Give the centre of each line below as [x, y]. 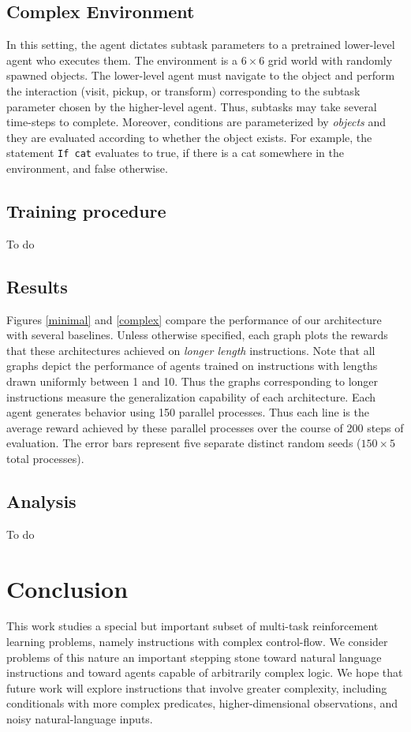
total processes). [45, 458]
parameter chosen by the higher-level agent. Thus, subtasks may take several [192, 106]
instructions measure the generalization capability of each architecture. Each [191, 396]
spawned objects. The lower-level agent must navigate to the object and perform [201, 75]
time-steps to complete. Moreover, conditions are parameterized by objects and [196, 122]
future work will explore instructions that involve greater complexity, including [197, 687]
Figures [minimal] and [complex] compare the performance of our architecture [194, 319]
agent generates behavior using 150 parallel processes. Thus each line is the [188, 412]
